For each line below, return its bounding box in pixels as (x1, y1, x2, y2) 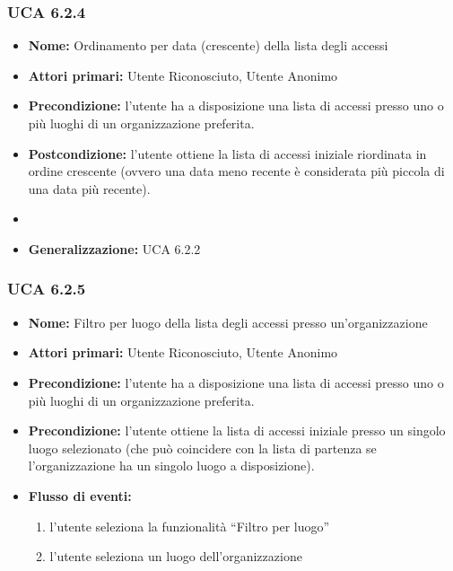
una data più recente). (28, 179, 151, 198)
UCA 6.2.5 (7, 277, 86, 300)
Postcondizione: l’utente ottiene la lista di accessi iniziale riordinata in (28, 144, 427, 163)
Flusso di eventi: (28, 486, 132, 505)
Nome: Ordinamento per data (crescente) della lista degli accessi (28, 36, 388, 55)
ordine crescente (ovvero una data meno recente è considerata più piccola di (28, 162, 445, 180)
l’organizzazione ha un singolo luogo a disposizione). (28, 456, 315, 475)
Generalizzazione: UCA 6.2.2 (28, 239, 201, 258)
